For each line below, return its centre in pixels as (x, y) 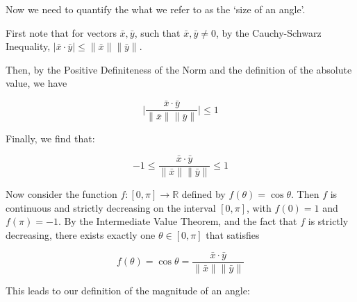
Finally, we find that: (50, 139)
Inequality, (28, 46)
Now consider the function (61, 194)
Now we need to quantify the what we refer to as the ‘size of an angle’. (156, 9)
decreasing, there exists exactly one (81, 234)
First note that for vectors (61, 32)
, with (259, 207)
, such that (157, 32)
